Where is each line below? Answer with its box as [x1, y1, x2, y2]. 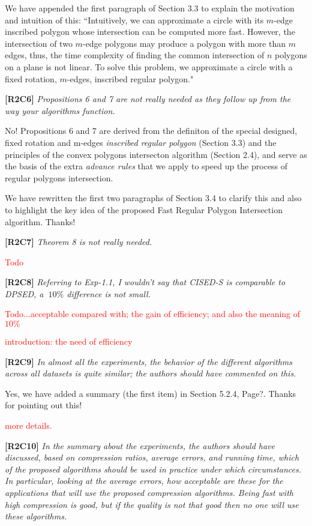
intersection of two [5, 37, 73, 49]
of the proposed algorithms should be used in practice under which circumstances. [5, 462, 302, 475]
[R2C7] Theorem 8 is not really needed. [5, 235, 152, 248]
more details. [5, 419, 52, 432]
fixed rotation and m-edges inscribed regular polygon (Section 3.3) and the [5, 136, 277, 148]
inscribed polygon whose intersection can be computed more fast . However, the [5, 25, 295, 38]
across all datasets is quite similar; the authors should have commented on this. [5, 367, 296, 379]
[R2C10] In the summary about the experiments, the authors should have [5, 439, 275, 452]
